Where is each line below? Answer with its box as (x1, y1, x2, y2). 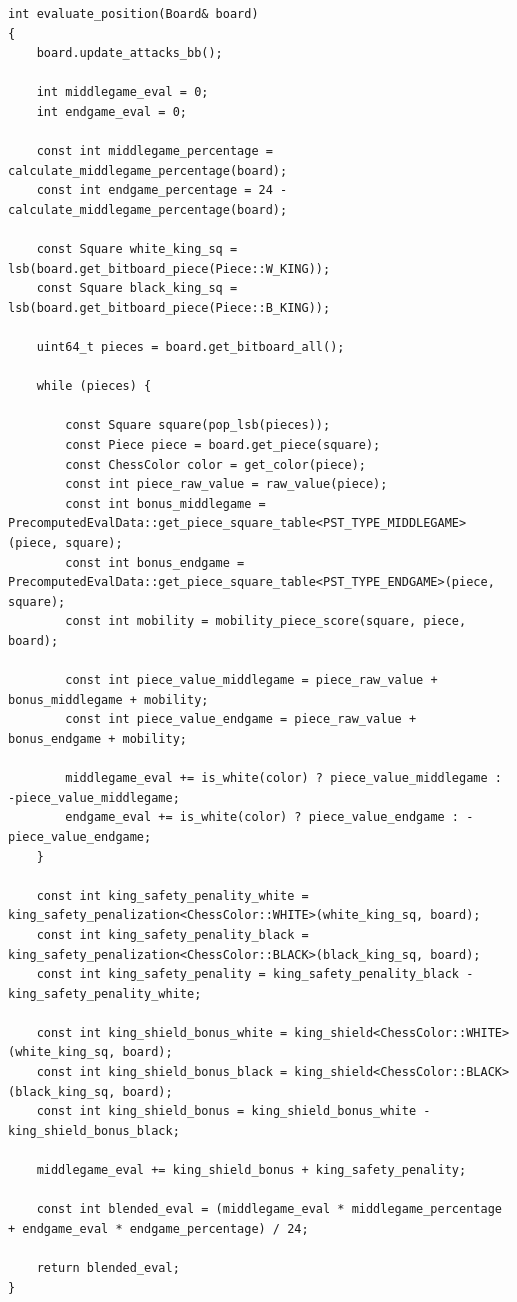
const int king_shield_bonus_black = (36, 1065, 288, 1080)
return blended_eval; (36, 1261, 180, 1275)
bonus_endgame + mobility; (8, 731, 187, 746)
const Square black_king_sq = (36, 281, 238, 296)
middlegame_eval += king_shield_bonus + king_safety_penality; (36, 1163, 467, 1178)
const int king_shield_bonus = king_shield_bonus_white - (36, 1104, 431, 1119)
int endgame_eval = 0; (36, 104, 187, 119)
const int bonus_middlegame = (65, 496, 266, 511)
